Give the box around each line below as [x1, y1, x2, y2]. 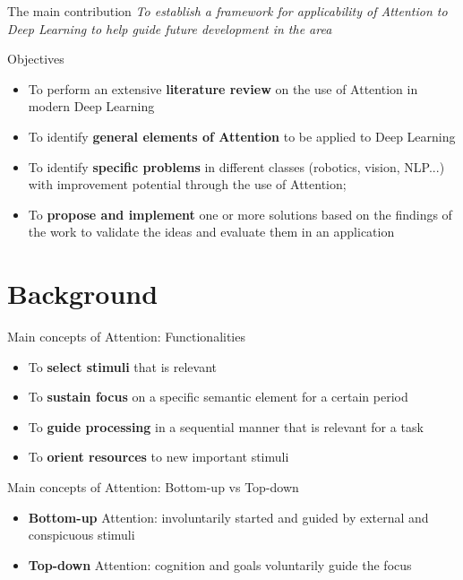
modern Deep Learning [28, 97, 155, 116]
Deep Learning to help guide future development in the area [7, 19, 332, 38]
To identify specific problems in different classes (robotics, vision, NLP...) [28, 157, 445, 176]
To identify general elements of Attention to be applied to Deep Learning [28, 126, 456, 145]
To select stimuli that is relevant [28, 357, 218, 376]
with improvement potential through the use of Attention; [28, 175, 347, 194]
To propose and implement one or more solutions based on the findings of [28, 204, 452, 223]
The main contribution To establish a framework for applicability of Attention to [7, 2, 448, 20]
